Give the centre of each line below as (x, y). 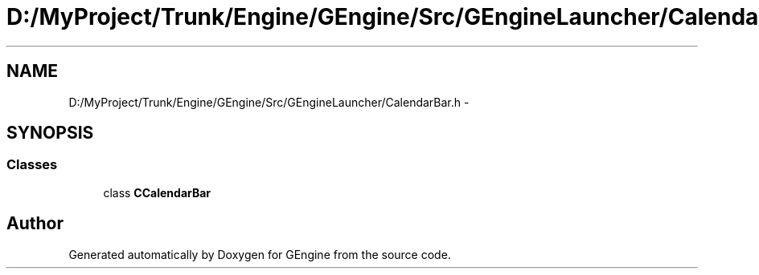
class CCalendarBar (157, 192)
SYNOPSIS (50, 133)
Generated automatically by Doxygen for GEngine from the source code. (260, 254)
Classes (32, 165)
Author (35, 224)
